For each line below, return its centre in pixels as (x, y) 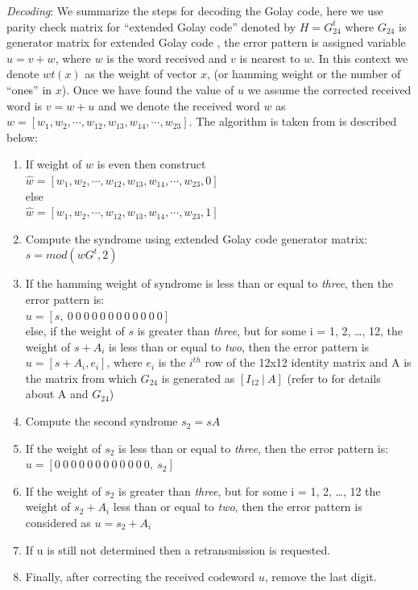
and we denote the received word (179, 105)
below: (22, 137)
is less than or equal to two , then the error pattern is (239, 346)
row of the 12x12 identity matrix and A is (308, 362)
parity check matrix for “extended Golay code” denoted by (151, 26)
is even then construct (151, 164)
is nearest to (270, 58)
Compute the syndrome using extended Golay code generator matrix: (197, 238)
